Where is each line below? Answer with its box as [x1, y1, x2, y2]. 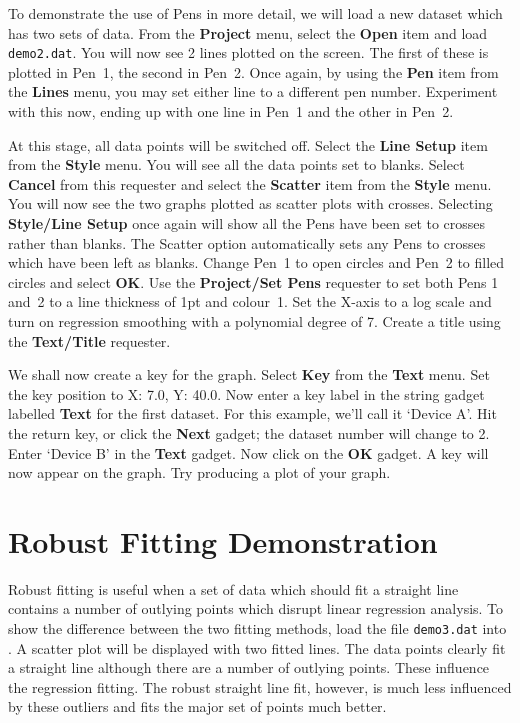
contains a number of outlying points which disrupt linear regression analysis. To [8, 598, 504, 619]
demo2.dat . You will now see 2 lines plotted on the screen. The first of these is [8, 42, 489, 63]
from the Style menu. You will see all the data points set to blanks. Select [8, 154, 465, 175]
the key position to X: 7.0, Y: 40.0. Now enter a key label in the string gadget [8, 383, 485, 404]
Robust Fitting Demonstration [8, 520, 438, 561]
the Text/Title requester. [8, 330, 171, 351]
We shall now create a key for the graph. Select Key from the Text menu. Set [8, 364, 490, 385]
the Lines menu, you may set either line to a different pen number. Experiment [8, 81, 498, 102]
